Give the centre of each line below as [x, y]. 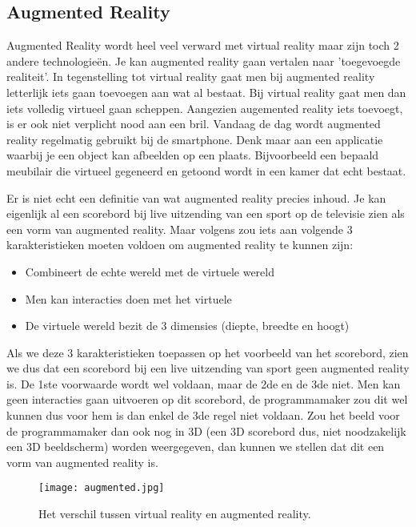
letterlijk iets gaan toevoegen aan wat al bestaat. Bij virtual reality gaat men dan [206, 92]
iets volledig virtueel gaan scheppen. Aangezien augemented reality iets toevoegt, [205, 108]
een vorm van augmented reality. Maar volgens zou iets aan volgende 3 [180, 229]
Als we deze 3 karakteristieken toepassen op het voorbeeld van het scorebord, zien [208, 352]
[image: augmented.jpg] [102, 488]
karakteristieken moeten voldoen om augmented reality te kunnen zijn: [180, 245]
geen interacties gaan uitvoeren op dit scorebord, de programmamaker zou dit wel [207, 399]
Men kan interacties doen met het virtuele [128, 298]
